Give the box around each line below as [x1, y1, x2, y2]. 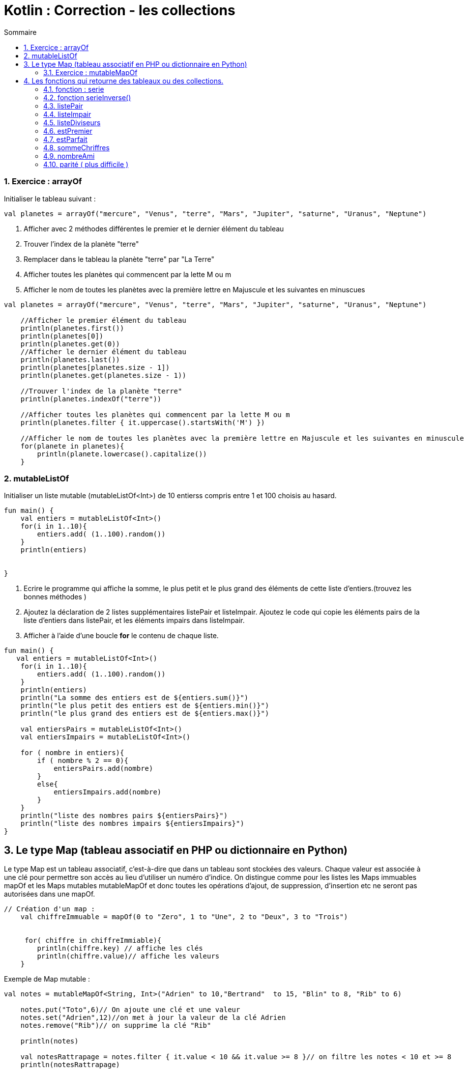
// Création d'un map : [4, 905, 95, 913]
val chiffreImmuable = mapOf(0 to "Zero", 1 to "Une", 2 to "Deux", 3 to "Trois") [20, 913, 348, 921]
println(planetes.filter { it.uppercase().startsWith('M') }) [20, 418, 265, 426]
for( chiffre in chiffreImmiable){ [25, 936, 162, 945]
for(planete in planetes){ [20, 442, 124, 450]
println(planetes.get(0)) [20, 339, 120, 348]
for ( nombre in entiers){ [20, 749, 124, 757]
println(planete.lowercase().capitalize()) [37, 450, 207, 458]
